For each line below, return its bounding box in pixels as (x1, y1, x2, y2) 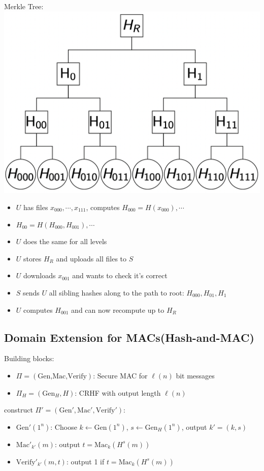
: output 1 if (66, 456, 105, 466)
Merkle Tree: (4, 1, 44, 11)
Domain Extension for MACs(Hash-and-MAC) (4, 329, 254, 345)
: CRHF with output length (75, 387, 161, 398)
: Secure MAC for (93, 370, 148, 380)
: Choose (50, 421, 77, 432)
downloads (23, 270, 56, 281)
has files (23, 202, 48, 213)
